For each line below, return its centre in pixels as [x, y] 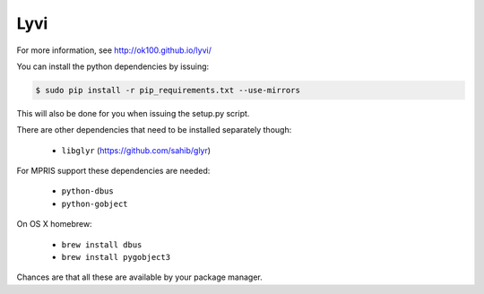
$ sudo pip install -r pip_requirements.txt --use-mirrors [168, 90]
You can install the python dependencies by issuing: [113, 66]
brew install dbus [102, 245]
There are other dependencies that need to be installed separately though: [154, 130]
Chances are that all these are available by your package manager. [140, 277]
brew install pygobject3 [116, 257]
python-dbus [87, 191]
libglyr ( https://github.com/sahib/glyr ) [136, 150]
